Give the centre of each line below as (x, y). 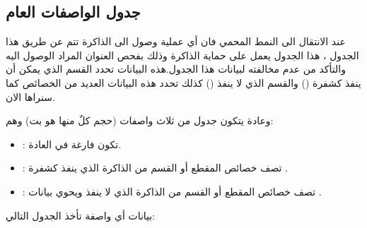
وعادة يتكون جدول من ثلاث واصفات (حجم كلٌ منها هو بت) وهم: (140, 120)
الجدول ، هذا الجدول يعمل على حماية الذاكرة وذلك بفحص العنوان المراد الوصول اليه (182, 55)
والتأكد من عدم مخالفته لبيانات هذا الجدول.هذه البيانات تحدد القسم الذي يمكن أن (176, 69)
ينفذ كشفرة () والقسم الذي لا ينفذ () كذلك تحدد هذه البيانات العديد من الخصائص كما (183, 82)
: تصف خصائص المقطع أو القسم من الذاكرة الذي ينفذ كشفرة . (155, 168)
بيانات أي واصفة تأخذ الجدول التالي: (81, 215)
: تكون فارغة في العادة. (72, 144)
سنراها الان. (30, 96)
